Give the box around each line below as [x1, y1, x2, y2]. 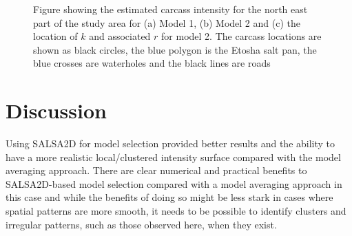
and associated [89, 29, 151, 43]
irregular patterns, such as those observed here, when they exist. [6, 217, 277, 231]
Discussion [6, 96, 107, 125]
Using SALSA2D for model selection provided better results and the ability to [6, 136, 335, 151]
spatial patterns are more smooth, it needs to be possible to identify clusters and [6, 204, 346, 218]
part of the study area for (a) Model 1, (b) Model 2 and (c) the [33, 15, 300, 30]
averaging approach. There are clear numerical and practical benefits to [6, 163, 307, 178]
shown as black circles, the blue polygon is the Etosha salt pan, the [33, 42, 317, 56]
